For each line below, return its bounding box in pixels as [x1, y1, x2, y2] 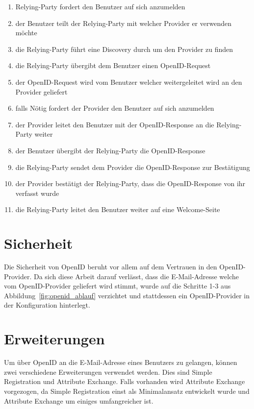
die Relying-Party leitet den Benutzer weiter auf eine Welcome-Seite [15, 204, 220, 215]
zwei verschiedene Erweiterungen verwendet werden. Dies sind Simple [4, 366, 212, 377]
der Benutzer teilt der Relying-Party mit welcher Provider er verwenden [15, 18, 231, 28]
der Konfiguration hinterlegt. [4, 300, 90, 310]
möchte [15, 27, 37, 38]
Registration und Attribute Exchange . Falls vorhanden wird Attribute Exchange [4, 376, 245, 386]
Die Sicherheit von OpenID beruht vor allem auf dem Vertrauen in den [4, 262, 217, 272]
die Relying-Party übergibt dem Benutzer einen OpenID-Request [15, 60, 211, 71]
